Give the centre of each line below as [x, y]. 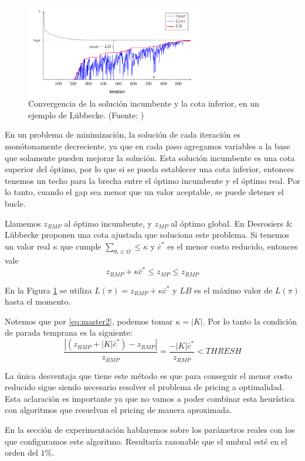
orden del [21, 453]
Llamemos [23, 223]
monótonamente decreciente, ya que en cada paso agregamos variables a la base [148, 146]
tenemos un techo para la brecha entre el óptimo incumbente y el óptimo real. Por [152, 180]
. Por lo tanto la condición [250, 321]
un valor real [28, 246]
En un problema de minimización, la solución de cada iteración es [123, 134]
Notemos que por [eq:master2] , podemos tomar [89, 321]
